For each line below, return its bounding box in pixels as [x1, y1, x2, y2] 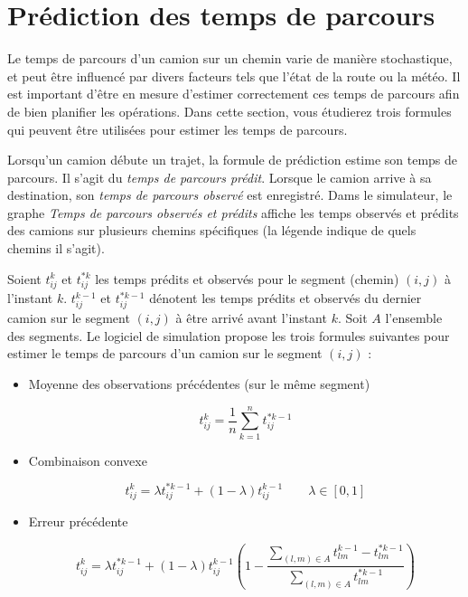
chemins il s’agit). [7, 239, 105, 258]
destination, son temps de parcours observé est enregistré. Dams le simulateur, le [7, 185, 453, 204]
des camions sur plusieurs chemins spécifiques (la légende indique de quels [7, 221, 417, 240]
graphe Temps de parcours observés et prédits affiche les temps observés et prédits [7, 203, 459, 222]
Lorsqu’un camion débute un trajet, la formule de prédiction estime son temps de [7, 150, 458, 169]
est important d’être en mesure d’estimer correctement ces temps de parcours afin [7, 84, 460, 103]
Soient [7, 269, 42, 288]
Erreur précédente [28, 512, 128, 531]
